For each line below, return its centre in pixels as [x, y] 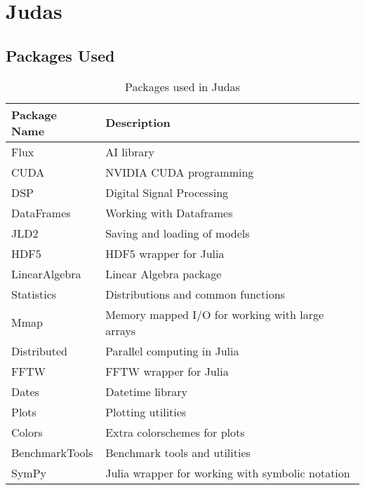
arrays [121, 330]
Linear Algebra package [164, 273]
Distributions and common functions [195, 294]
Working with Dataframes [169, 212]
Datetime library [146, 391]
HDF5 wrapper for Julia [165, 253]
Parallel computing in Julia [172, 351]
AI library [130, 151]
